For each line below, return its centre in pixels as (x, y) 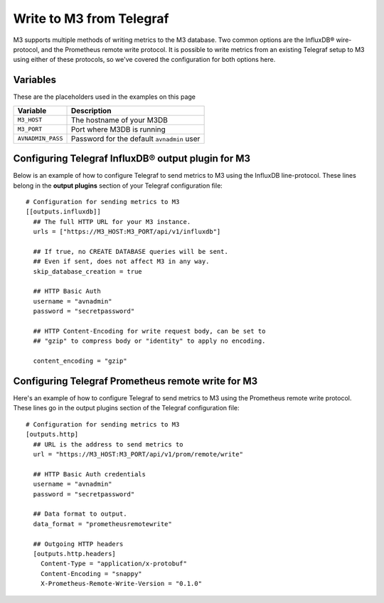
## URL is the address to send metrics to (108, 444)
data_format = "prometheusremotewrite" (102, 524)
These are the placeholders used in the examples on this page (104, 97)
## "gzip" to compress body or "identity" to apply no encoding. (149, 341)
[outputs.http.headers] (75, 554)
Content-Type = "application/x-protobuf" (114, 564)
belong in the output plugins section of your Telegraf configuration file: (118, 186)
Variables (35, 80)
